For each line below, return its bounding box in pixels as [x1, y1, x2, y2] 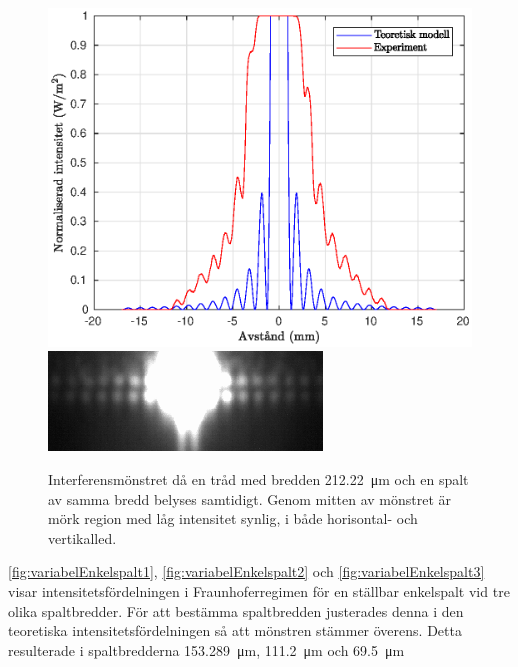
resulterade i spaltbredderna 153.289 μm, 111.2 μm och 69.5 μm [8, 639, 405, 660]
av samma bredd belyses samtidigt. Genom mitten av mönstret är [48, 488, 452, 509]
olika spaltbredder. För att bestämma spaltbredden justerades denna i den [8, 600, 464, 621]
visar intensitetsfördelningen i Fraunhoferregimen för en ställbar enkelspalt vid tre [8, 580, 510, 601]
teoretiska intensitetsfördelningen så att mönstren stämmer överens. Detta [8, 620, 462, 641]
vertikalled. [48, 527, 117, 548]
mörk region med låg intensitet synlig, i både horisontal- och [48, 508, 418, 529]
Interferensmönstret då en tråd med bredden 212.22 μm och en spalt [48, 468, 469, 489]
